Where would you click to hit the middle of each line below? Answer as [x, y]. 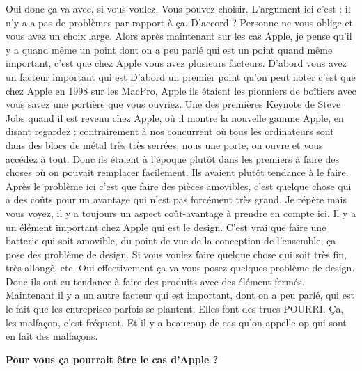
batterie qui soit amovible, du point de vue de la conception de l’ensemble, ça [171, 240]
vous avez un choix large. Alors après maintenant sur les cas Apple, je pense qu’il [179, 36]
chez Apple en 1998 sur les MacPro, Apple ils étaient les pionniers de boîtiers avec [181, 90]
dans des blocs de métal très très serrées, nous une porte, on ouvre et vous [164, 144]
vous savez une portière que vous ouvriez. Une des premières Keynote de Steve [173, 104]
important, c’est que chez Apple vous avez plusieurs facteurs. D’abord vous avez [176, 63]
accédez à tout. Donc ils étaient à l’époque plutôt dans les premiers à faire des [172, 158]
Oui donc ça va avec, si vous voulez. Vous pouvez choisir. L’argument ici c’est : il [178, 8]
